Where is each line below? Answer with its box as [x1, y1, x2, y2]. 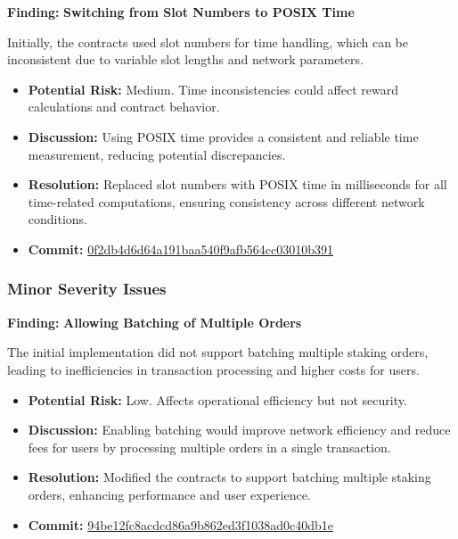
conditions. [28, 210, 88, 228]
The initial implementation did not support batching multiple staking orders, [7, 343, 429, 361]
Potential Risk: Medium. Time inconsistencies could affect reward [28, 79, 399, 98]
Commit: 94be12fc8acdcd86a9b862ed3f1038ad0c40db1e [28, 515, 333, 534]
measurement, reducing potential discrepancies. [28, 145, 286, 163]
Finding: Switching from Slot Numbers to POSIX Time [7, 3, 355, 21]
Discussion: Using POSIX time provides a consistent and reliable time [28, 127, 419, 145]
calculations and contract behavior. [28, 97, 220, 116]
